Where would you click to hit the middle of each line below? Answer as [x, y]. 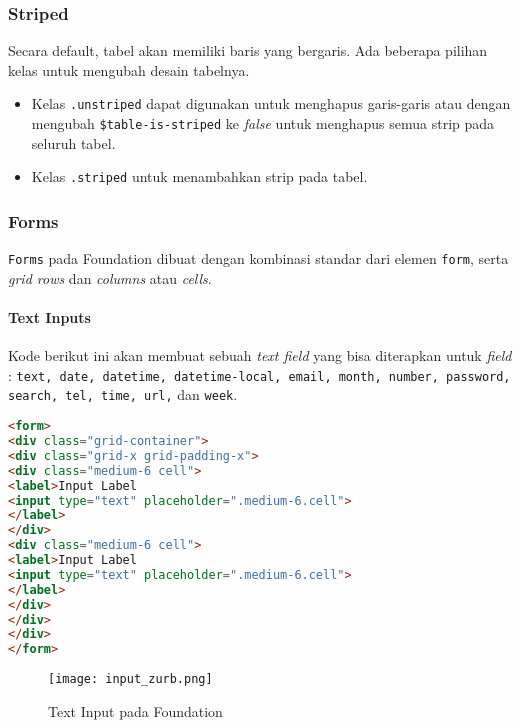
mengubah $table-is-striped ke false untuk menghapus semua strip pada [263, 123]
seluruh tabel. [73, 142]
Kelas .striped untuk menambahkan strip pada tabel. [199, 176]
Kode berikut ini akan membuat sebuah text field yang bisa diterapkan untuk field [260, 355]
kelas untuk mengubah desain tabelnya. [129, 69]
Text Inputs [49, 317]
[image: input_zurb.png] [130, 679]
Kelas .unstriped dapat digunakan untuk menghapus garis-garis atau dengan [271, 103]
